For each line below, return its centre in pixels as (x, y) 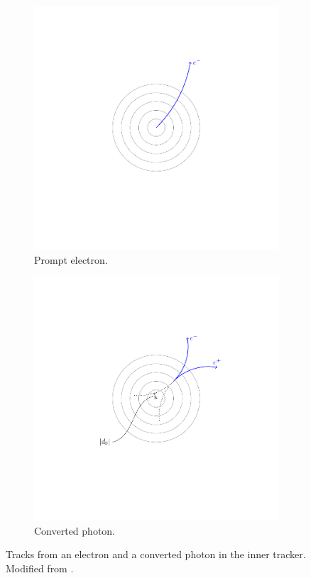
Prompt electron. (71, 259)
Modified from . (40, 568)
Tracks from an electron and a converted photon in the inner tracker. (156, 554)
